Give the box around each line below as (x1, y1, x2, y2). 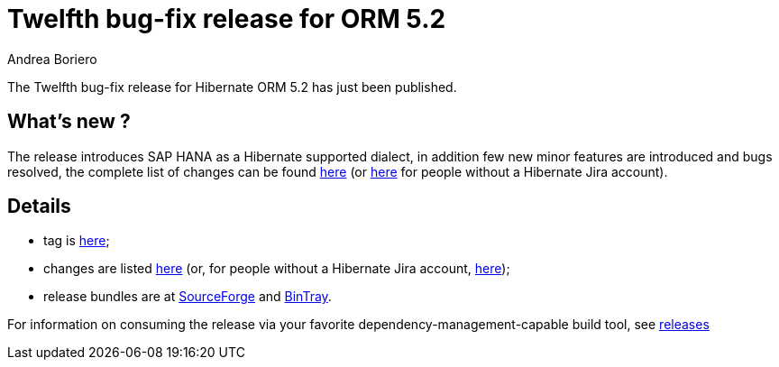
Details (7, 195, 71, 218)
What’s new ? (7, 110, 131, 133)
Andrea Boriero (7, 50, 97, 67)
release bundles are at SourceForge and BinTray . (43, 289, 332, 305)
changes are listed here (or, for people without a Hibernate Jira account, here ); (43, 261, 510, 277)
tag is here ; (43, 233, 110, 249)
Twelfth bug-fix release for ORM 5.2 (7, 4, 446, 34)
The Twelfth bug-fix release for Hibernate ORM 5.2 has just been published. (7, 78, 457, 95)
